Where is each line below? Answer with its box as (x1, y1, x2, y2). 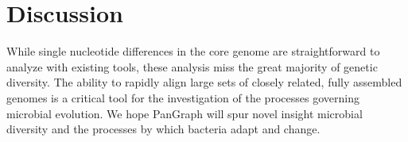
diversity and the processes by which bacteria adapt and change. (6, 121, 321, 137)
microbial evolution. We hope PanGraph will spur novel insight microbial (6, 105, 363, 121)
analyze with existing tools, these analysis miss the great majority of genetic (6, 58, 378, 75)
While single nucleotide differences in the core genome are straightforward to (6, 43, 380, 59)
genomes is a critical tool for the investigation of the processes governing (6, 89, 359, 106)
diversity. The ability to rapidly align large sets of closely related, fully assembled (6, 74, 402, 90)
